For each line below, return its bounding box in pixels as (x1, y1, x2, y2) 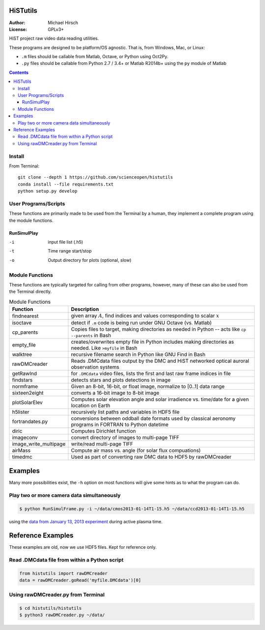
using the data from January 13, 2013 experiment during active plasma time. (9, 518, 163, 524)
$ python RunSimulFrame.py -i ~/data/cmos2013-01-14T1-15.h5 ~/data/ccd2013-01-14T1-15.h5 (19, 506, 245, 511)
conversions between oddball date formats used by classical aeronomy (71, 415, 236, 422)
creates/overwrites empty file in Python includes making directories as (71, 339, 234, 346)
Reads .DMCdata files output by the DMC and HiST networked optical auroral (71, 357, 250, 364)
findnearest (12, 313, 39, 319)
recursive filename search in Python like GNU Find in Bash (71, 351, 206, 358)
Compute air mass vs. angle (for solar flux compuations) (71, 447, 201, 454)
